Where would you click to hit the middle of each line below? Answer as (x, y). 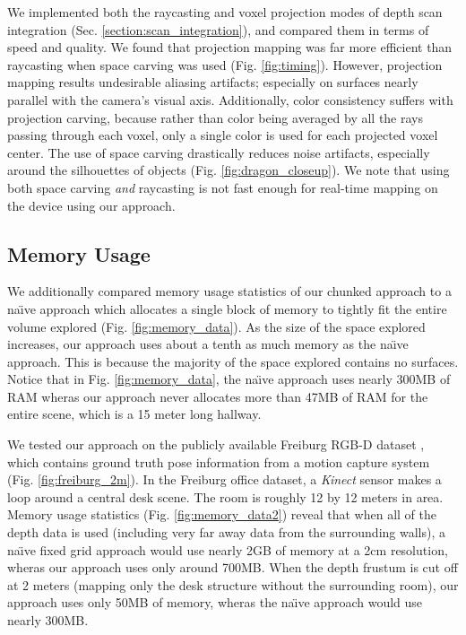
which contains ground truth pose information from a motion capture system (219, 461)
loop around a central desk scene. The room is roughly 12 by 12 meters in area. (225, 496)
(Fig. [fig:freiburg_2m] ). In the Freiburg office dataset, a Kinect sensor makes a (224, 479)
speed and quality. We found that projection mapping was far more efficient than (230, 47)
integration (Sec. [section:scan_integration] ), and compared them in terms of (218, 29)
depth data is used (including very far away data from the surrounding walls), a (226, 532)
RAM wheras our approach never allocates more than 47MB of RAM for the (218, 396)
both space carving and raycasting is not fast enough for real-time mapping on (223, 187)
